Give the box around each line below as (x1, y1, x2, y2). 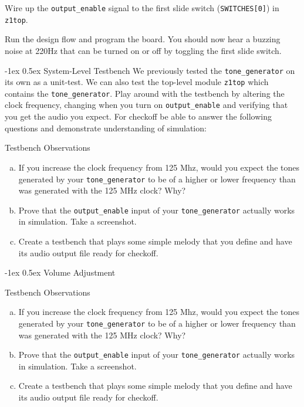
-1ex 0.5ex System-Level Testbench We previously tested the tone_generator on (5, 64, 295, 76)
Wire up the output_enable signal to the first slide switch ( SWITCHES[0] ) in (5, 2, 279, 13)
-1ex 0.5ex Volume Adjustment (5, 266, 116, 279)
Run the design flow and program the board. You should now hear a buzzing (5, 33, 281, 45)
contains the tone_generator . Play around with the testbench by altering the (5, 87, 285, 99)
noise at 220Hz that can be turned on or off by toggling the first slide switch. (5, 44, 282, 56)
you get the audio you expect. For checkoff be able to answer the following (5, 110, 272, 123)
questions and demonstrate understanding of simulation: (5, 121, 207, 134)
